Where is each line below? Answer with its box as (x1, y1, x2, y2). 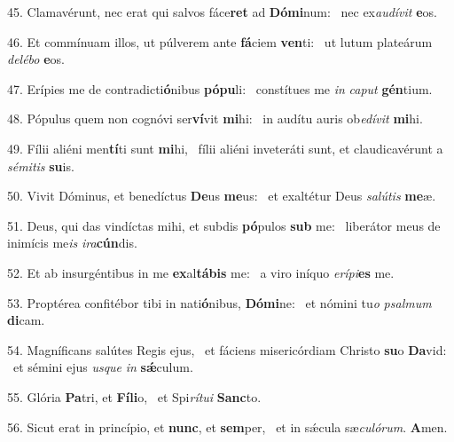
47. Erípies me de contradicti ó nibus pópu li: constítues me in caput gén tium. (7, 79, 433, 98)
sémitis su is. (7, 156, 74, 175)
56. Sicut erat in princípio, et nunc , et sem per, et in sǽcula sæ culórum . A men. (7, 417, 448, 436)
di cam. (7, 311, 45, 329)
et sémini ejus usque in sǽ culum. (12, 358, 193, 376)
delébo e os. (7, 50, 65, 68)
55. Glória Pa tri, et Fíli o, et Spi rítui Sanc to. (7, 387, 262, 406)
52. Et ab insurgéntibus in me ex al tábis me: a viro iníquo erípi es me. (7, 263, 395, 281)
